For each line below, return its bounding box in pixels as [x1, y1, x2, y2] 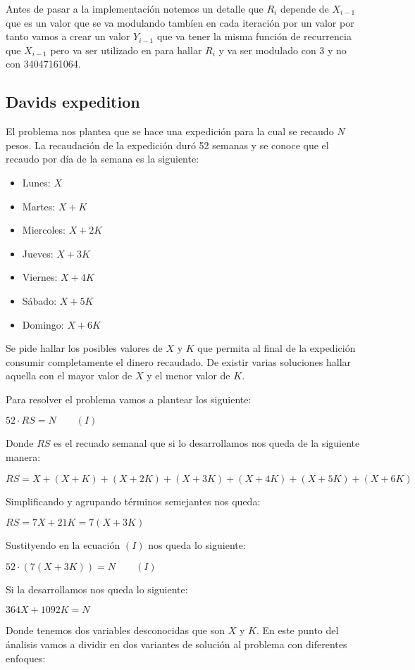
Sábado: [22, 293, 57, 308]
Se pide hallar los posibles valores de [6, 341, 163, 355]
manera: [6, 450, 41, 464]
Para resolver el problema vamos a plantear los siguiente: [6, 391, 252, 406]
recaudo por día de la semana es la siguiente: [6, 151, 199, 166]
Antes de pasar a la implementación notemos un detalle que [6, 1, 264, 15]
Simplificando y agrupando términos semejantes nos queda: [6, 493, 261, 508]
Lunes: [22, 175, 51, 189]
